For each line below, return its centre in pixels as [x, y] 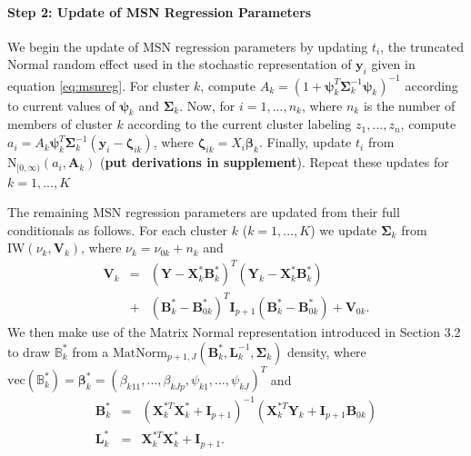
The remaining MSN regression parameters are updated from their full [204, 212]
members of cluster [60, 124]
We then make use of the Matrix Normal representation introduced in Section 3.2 [234, 331]
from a [90, 351]
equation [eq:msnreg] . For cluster [99, 85]
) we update [344, 229]
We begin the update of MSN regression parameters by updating [188, 46]
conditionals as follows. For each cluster [118, 229]
